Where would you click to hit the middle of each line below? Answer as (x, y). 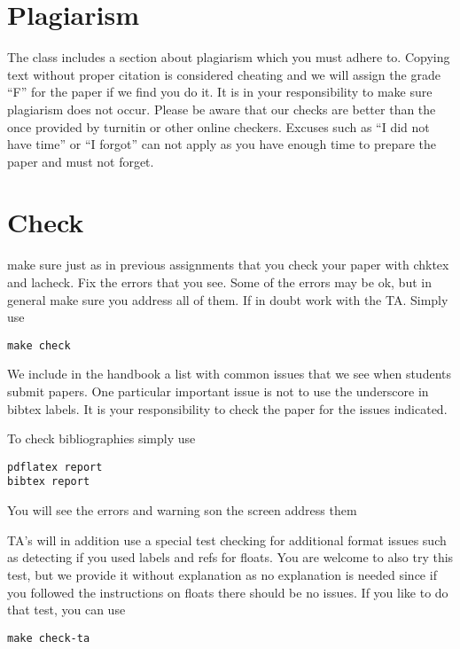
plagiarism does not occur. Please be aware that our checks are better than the (222, 109)
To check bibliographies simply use (101, 438)
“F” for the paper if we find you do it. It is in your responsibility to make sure (220, 92)
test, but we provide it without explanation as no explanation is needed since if (222, 574)
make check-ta (49, 638)
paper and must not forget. (81, 161)
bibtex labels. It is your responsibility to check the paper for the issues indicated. (227, 408)
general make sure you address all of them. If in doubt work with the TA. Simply (228, 299)
